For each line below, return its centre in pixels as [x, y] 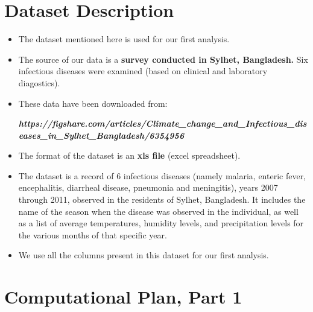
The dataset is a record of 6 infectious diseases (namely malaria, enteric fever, [162, 175]
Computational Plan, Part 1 [123, 297]
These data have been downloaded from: [93, 103]
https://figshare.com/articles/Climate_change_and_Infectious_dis [163, 123]
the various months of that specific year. [93, 234]
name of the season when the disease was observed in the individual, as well [158, 211]
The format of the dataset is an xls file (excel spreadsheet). [129, 155]
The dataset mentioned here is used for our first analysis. [124, 39]
